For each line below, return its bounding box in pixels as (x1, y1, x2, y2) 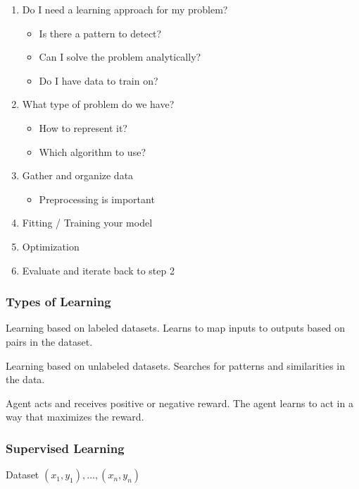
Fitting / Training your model (22, 215, 153, 230)
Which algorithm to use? (39, 144, 146, 159)
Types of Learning (6, 293, 111, 310)
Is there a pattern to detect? (39, 25, 162, 40)
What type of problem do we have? (22, 97, 175, 111)
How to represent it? (39, 120, 127, 135)
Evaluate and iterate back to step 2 (22, 262, 175, 277)
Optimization (22, 239, 80, 253)
